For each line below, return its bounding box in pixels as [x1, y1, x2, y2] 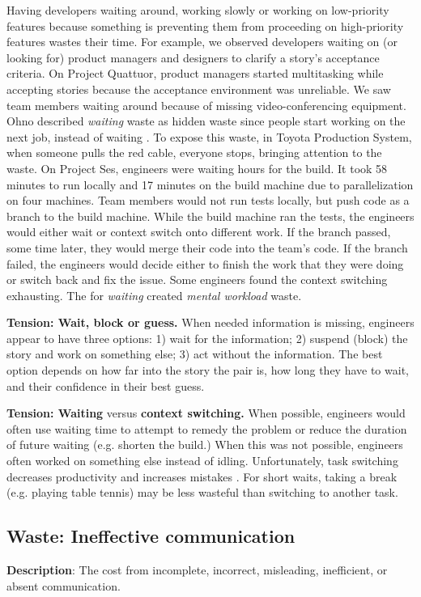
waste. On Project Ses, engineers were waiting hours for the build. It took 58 [6, 159, 388, 176]
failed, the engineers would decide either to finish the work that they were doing [6, 255, 404, 272]
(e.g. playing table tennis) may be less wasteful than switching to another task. [6, 484, 398, 501]
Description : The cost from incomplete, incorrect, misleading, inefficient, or [6, 561, 388, 578]
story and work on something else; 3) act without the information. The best [6, 345, 383, 362]
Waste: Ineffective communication [6, 523, 296, 548]
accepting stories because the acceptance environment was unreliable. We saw [6, 80, 391, 97]
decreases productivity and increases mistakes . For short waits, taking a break [6, 468, 398, 485]
